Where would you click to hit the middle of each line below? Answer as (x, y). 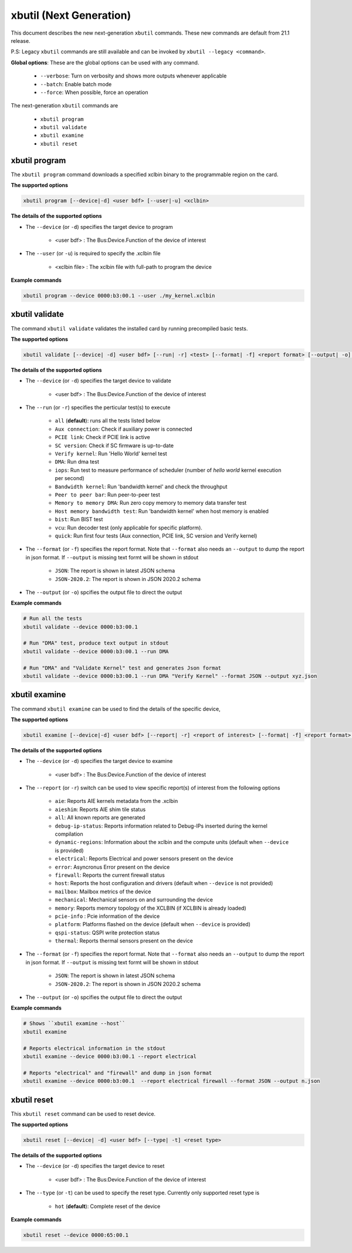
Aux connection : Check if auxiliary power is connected (124, 429)
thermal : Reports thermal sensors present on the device (124, 941)
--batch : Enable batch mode (76, 84)
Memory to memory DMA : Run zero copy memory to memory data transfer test (151, 503)
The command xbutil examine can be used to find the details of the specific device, (116, 709)
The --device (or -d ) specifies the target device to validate (98, 381)
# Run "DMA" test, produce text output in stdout (96, 643)
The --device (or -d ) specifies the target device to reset (95, 1166)
